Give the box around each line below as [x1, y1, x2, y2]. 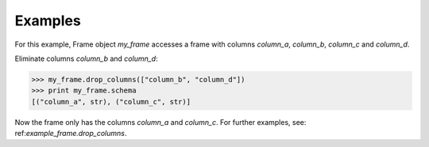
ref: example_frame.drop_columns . [14, 129, 127, 138]
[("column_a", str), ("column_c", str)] [31, 97, 191, 106]
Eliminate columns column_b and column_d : [14, 54, 158, 63]
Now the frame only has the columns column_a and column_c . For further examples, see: [14, 117, 307, 126]
